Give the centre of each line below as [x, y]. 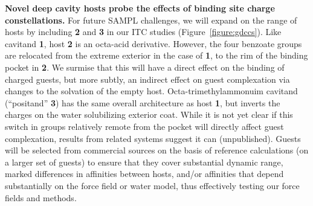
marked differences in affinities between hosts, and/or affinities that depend [144, 174]
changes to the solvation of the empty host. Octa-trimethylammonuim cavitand [151, 91]
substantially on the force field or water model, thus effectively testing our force [152, 185]
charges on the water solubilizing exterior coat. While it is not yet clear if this [149, 114]
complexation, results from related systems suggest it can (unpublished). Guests [153, 138]
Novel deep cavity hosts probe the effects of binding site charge [140, 8]
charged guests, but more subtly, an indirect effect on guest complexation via [147, 79]
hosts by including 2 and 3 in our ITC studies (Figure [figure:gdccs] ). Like [143, 32]
